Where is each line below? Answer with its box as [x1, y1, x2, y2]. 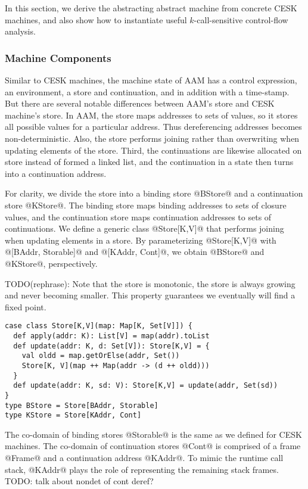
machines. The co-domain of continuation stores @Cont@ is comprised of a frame [5, 440, 301, 452]
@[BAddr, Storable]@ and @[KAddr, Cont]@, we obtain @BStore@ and [5, 245, 265, 258]
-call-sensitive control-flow [194, 13, 288, 26]
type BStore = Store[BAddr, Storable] [5, 401, 158, 410]
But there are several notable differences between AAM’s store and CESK [5, 97, 275, 110]
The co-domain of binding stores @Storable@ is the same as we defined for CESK [5, 428, 302, 440]
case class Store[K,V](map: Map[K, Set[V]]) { [5, 322, 192, 331]
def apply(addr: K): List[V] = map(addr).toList [13, 331, 210, 340]
